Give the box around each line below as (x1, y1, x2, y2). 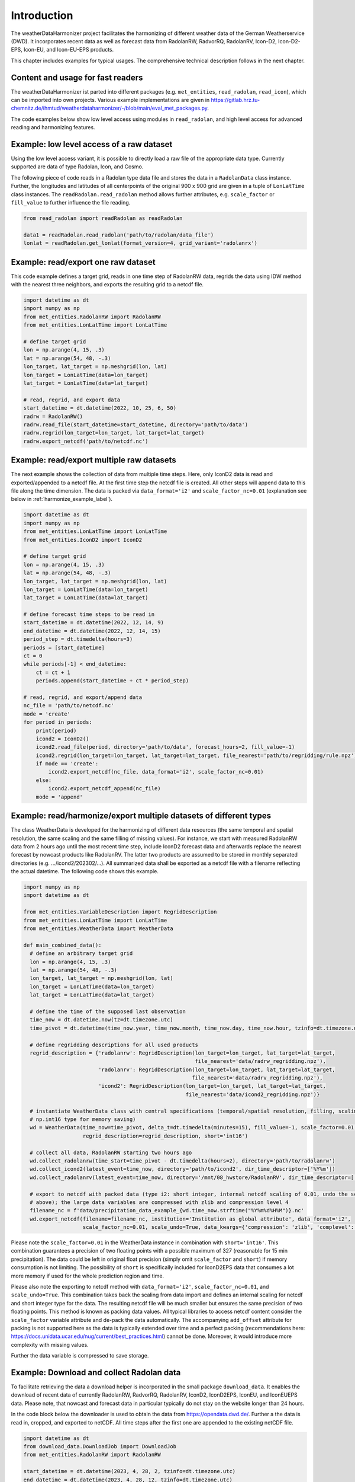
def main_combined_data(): (23, 941, 102, 948)
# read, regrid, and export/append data (23, 694, 142, 701)
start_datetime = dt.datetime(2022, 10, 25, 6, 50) (23, 405, 177, 411)
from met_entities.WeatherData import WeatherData (23, 925, 174, 932)
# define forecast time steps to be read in (23, 611, 155, 618)
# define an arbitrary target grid (30, 950, 133, 957)
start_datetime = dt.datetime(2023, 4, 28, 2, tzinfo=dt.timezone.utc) (23, 1468, 236, 1475)
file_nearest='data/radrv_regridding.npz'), (191, 1075, 323, 1081)
